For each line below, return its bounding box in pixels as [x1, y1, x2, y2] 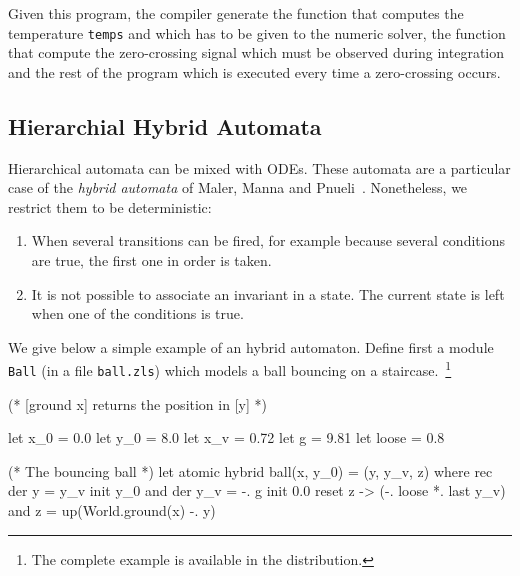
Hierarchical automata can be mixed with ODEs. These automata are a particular [8, 157, 511, 178]
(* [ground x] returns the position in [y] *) [8, 393, 267, 414]
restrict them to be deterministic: [8, 196, 212, 217]
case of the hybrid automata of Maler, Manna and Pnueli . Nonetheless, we [8, 177, 468, 198]
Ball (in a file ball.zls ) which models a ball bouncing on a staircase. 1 [8, 357, 452, 381]
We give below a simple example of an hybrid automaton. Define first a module [8, 336, 494, 357]
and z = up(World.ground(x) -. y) [8, 500, 216, 521]
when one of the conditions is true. [31, 303, 244, 324]
